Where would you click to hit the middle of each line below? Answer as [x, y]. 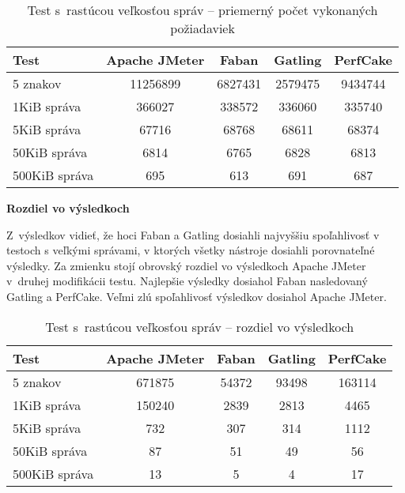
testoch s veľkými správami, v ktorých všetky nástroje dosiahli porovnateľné [191, 250]
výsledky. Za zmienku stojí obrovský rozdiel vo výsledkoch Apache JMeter [186, 265]
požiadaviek [202, 28]
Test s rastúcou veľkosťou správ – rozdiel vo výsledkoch [200, 326]
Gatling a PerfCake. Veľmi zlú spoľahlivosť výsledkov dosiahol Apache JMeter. [197, 296]
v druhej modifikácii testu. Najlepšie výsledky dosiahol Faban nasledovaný [187, 281]
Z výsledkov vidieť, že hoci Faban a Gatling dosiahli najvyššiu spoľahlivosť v [193, 234]
